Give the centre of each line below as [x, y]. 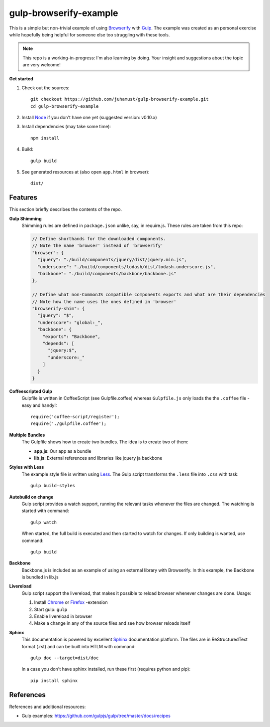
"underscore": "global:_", [70, 322]
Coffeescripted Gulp [31, 391]
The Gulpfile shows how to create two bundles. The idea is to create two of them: [105, 442]
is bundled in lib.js [40, 577]
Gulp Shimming [25, 218]
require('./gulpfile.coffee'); [69, 424]
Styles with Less [27, 467]
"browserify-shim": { [58, 308]
